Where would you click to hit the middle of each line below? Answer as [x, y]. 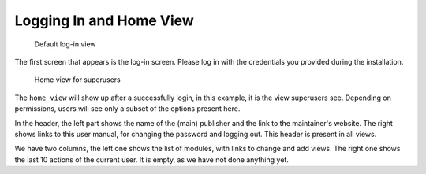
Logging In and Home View [105, 20]
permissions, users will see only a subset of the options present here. [127, 109]
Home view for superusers [78, 80]
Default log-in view [65, 44]
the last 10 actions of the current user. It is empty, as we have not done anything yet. [152, 159]
